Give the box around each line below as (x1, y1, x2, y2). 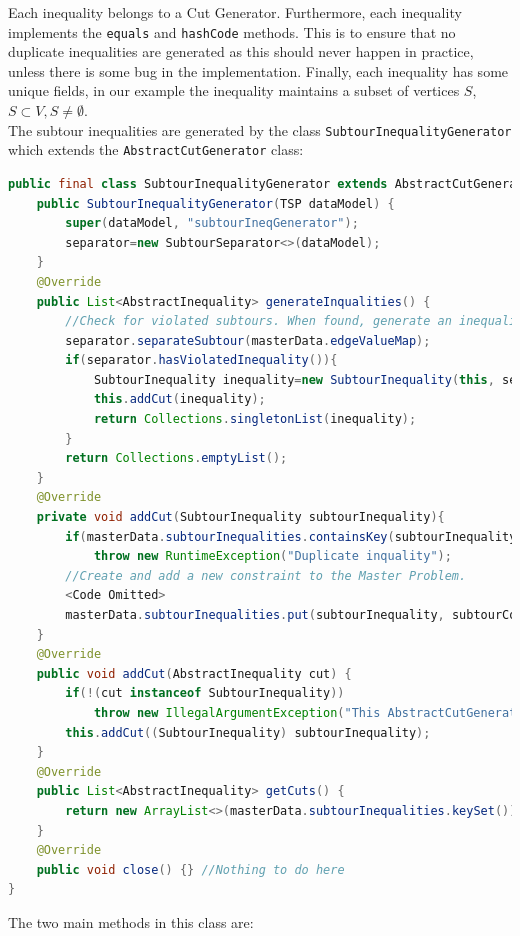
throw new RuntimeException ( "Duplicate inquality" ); (93, 549, 452, 564)
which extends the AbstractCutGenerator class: (8, 139, 304, 160)
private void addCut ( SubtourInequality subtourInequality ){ (36, 510, 445, 525)
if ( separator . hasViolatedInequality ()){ (65, 353, 338, 368)
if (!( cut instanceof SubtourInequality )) (65, 686, 345, 701)
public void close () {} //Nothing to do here (36, 862, 345, 877)
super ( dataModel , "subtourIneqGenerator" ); (65, 216, 359, 231)
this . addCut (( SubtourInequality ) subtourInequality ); (65, 725, 431, 740)
